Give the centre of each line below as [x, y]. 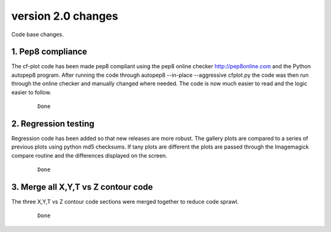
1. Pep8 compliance [49, 52]
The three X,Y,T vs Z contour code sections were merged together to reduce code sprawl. [125, 202]
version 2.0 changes [65, 16]
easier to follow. [31, 92]
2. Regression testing [53, 124]
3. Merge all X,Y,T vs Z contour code [82, 187]
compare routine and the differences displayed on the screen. [89, 155]
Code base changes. [37, 34]
